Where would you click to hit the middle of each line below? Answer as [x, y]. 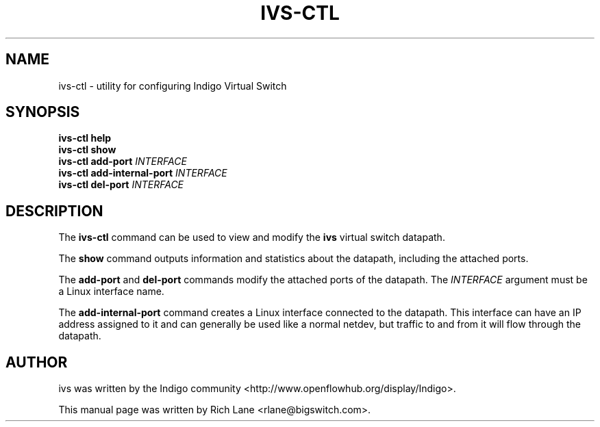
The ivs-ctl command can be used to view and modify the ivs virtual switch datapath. [252, 237]
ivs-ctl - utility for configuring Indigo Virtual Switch [173, 86]
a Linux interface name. [111, 292]
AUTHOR [37, 362]
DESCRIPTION [54, 211]
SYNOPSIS [43, 112]
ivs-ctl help [85, 138]
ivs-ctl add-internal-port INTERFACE [143, 173]
